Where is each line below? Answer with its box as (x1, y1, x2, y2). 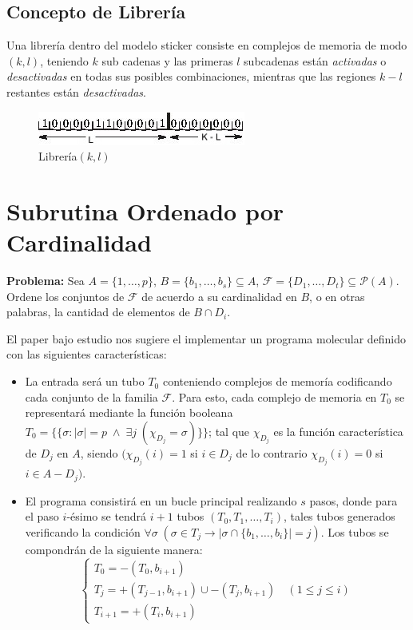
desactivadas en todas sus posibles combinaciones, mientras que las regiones (6, 68, 376, 85)
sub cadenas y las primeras (101, 52, 233, 69)
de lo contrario (236, 444, 308, 461)
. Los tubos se (320, 523, 389, 540)
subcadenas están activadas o (244, 52, 387, 69)
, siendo (80, 444, 118, 461)
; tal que (208, 422, 250, 439)
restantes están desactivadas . (6, 83, 146, 100)
